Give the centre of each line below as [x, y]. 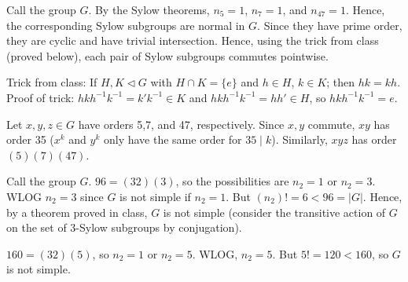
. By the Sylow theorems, [149, 9]
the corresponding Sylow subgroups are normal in [126, 25]
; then [341, 82]
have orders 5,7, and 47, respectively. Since [181, 124]
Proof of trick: [40, 97]
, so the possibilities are [232, 181]
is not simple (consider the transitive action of [274, 212]
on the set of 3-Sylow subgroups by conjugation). [124, 227]
